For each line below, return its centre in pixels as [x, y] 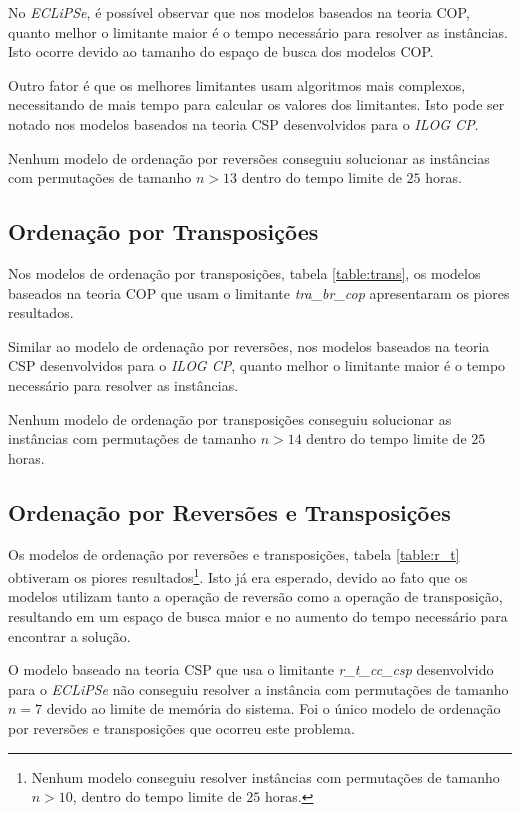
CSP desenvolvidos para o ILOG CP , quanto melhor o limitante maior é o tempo [257, 365]
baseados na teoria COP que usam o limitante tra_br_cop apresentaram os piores [259, 292]
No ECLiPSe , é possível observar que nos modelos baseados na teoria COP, [239, 12]
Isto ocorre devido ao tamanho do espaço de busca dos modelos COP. [221, 51]
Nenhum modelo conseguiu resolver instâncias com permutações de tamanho [265, 776]
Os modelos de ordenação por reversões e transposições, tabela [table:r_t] [234, 553]
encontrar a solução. [69, 635]
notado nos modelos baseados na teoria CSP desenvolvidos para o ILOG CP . [243, 123]
